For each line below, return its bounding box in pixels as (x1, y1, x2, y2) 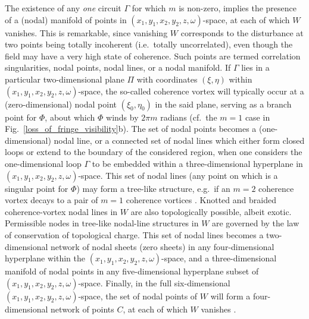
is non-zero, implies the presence (179, 2, 297, 14)
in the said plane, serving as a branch (155, 97, 292, 110)
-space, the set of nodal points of (78, 289, 198, 302)
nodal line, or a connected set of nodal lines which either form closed (54, 134, 305, 146)
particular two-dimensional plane (5, 72, 124, 85)
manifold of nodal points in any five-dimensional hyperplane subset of (5, 265, 259, 277)
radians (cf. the (160, 110, 217, 123)
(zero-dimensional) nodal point (5, 97, 117, 110)
